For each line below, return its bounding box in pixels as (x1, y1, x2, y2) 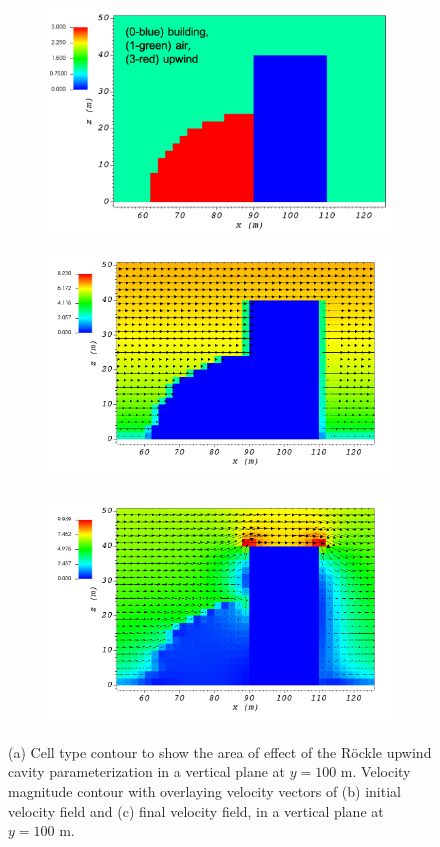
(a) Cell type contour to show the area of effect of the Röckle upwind (8, 741, 432, 762)
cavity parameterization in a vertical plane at (8, 761, 286, 782)
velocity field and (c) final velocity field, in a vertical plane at (8, 800, 384, 821)
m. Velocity (340, 761, 411, 782)
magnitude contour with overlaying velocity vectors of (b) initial (8, 780, 401, 801)
